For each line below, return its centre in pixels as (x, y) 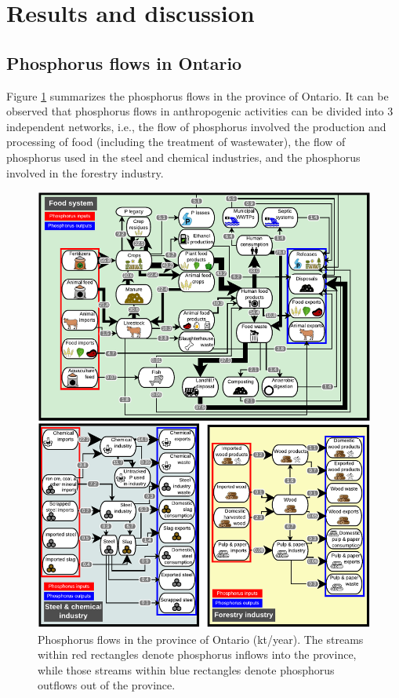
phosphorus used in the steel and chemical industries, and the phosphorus (183, 157)
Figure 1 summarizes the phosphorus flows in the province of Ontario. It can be (198, 95)
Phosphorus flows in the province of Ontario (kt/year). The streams (201, 639)
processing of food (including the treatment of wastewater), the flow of (176, 142)
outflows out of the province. (107, 685)
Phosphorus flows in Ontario (124, 62)
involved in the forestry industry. (85, 172)
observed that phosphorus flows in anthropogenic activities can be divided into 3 (200, 111)
